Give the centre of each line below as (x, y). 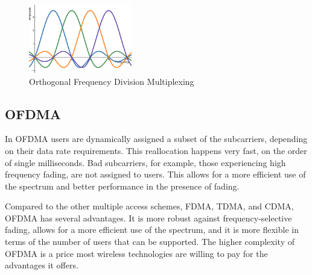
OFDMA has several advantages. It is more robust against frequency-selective (148, 218)
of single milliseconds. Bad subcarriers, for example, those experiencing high (145, 162)
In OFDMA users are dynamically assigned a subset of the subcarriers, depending (156, 139)
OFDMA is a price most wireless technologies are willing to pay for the (136, 253)
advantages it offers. (42, 265)
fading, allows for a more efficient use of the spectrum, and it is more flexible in (152, 230)
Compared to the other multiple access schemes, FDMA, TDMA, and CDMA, (149, 206)
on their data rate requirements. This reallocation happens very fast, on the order (156, 150)
